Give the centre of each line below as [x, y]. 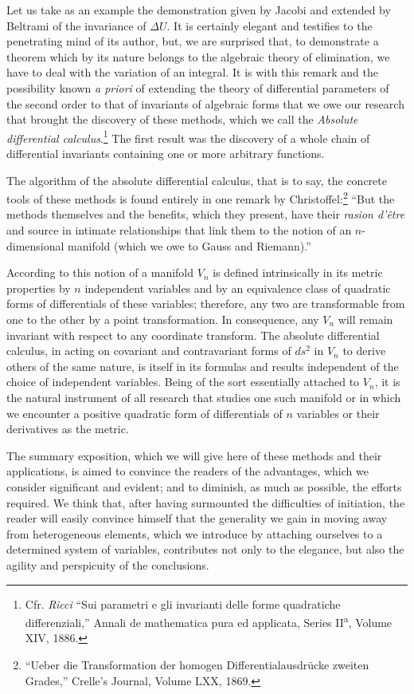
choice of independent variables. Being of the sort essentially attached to [183, 382]
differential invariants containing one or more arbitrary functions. [166, 153]
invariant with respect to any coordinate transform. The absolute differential [193, 335]
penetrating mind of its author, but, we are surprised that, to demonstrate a [193, 41]
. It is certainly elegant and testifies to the [269, 25]
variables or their [338, 413]
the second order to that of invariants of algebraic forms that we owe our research [205, 103]
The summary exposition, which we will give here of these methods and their [194, 455]
